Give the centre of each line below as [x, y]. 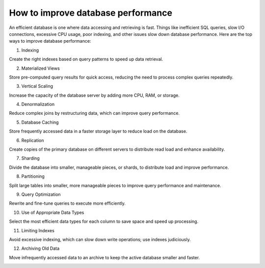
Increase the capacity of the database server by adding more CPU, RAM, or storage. [94, 95]
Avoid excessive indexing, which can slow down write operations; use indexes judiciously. [100, 239]
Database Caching [40, 122]
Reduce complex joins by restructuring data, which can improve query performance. [94, 113]
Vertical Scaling [37, 86]
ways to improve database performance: [50, 41]
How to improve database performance [91, 13]
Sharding [30, 158]
